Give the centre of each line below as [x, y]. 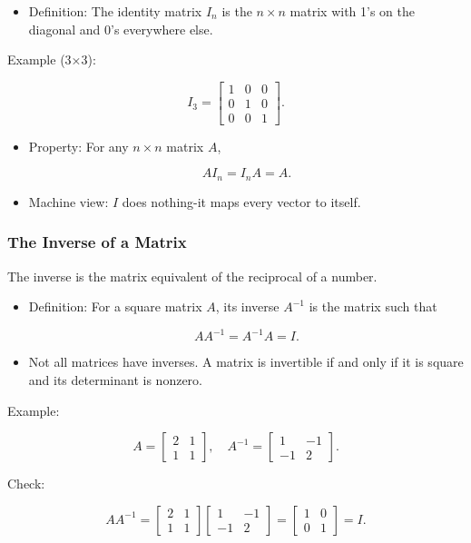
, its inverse [247, 306]
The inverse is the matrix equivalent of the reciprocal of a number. [192, 276]
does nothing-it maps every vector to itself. [241, 201]
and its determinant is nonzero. [115, 380]
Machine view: [69, 201]
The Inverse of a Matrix [97, 242]
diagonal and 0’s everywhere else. [121, 29]
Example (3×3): [52, 59]
